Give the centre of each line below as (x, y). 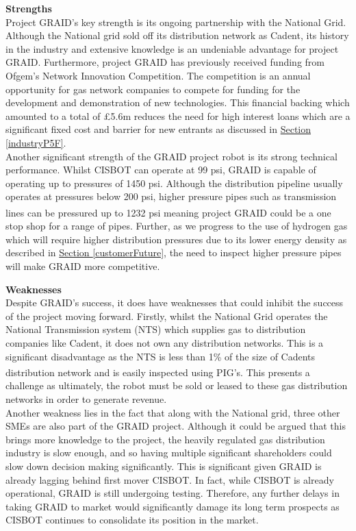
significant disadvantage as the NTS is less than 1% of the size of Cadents (161, 356)
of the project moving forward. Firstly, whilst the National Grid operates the (167, 316)
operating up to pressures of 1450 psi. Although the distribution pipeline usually (174, 183)
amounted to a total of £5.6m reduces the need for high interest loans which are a (178, 115)
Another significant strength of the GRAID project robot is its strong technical (171, 156)
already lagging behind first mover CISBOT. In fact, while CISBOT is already (170, 479)
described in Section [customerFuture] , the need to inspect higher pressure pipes (174, 252)
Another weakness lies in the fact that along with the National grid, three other (173, 412)
